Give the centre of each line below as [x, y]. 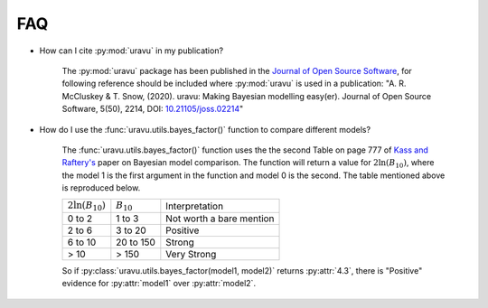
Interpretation [195, 206]
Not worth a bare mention [220, 219]
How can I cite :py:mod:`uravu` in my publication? [131, 51]
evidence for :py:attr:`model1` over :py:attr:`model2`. [159, 284]
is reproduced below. [101, 188]
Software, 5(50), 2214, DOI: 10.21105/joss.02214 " [153, 109]
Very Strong [191, 254]
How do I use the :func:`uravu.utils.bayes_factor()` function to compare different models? [205, 129]
